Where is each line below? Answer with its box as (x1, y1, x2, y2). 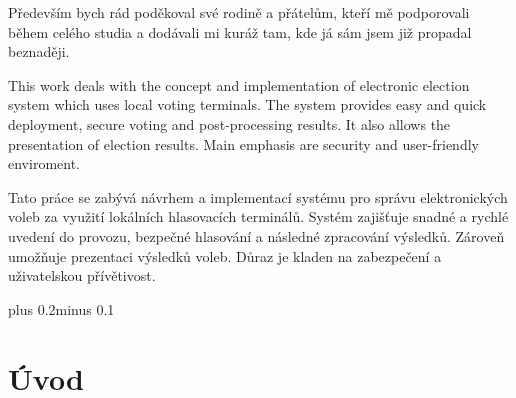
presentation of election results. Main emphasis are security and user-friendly (8, 133, 479, 154)
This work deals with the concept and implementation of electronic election (8, 74, 470, 95)
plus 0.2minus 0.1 (8, 298, 115, 319)
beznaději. (8, 41, 70, 62)
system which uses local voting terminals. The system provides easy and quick (8, 94, 487, 115)
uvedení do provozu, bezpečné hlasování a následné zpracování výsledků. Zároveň (8, 225, 505, 246)
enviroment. (8, 153, 80, 174)
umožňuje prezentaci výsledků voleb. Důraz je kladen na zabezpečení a (8, 245, 442, 266)
